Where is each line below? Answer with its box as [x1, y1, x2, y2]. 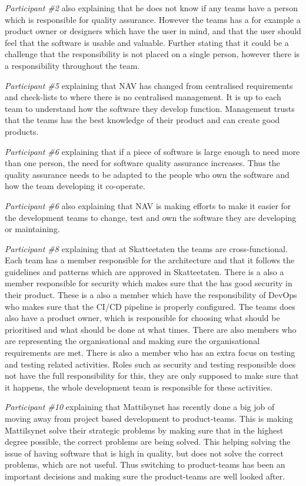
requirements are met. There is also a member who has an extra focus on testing [5, 346, 295, 359]
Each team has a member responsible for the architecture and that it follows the [5, 254, 295, 266]
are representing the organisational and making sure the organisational [5, 335, 260, 347]
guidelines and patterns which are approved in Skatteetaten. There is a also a [5, 265, 284, 277]
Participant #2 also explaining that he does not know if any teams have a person [5, 2, 298, 14]
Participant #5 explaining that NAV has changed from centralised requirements [5, 79, 293, 91]
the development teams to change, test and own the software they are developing [5, 211, 297, 223]
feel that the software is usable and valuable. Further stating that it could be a [5, 36, 289, 48]
